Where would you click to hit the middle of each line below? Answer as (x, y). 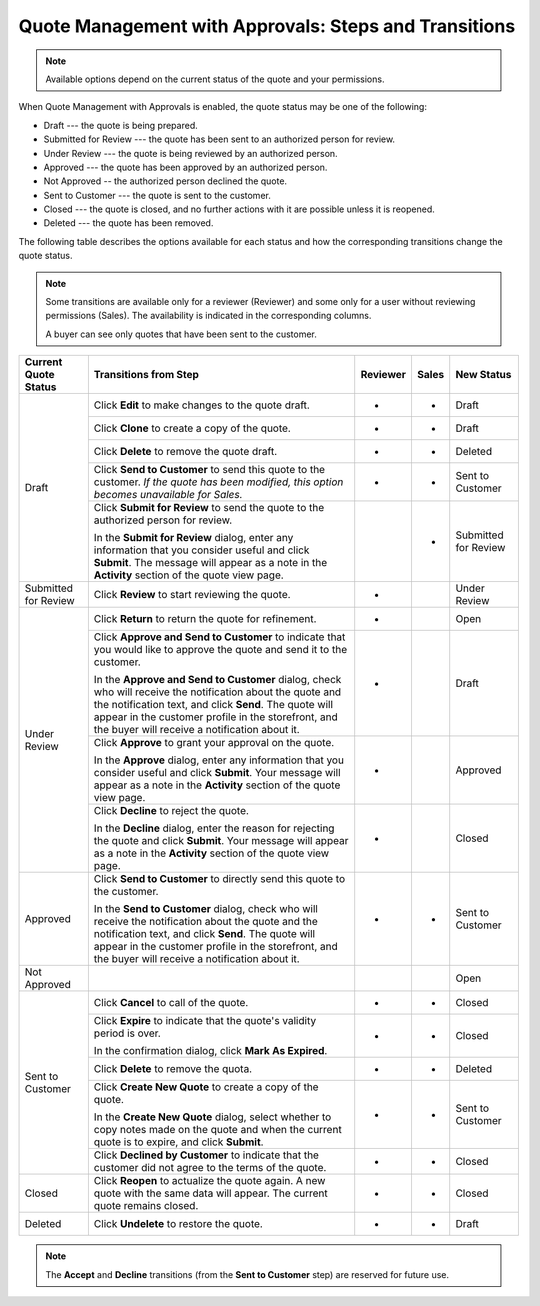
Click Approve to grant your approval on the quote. (214, 743)
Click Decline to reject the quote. (171, 811)
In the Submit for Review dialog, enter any (193, 538)
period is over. (127, 1033)
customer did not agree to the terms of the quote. (210, 1168)
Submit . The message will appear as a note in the (210, 563)
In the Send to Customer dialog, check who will (206, 909)
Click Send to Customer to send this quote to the (209, 470)
